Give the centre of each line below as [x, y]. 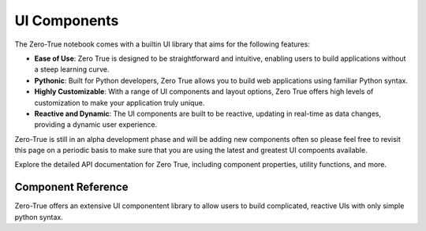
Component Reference [71, 187]
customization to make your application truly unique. [120, 102]
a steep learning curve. [72, 69]
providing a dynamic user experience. [96, 125]
